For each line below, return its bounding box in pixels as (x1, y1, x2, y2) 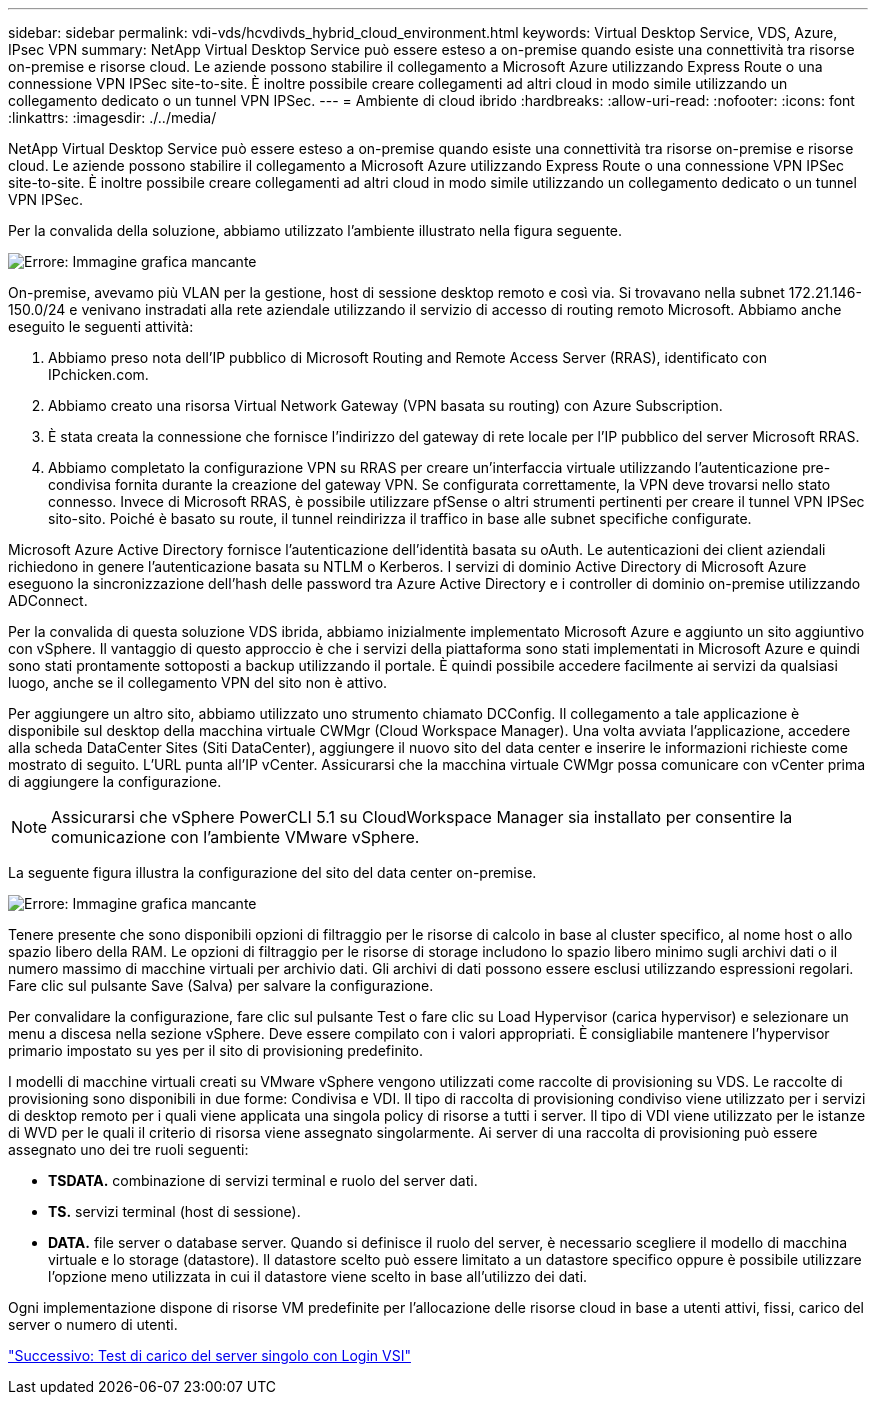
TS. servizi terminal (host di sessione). (48, 1203, 301, 1220)
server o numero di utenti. (8, 1316, 178, 1333)
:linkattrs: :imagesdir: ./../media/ (8, 109, 217, 126)
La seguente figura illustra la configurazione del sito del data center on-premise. (8, 864, 537, 881)
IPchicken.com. (48, 366, 149, 383)
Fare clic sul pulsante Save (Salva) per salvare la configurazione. (8, 977, 434, 994)
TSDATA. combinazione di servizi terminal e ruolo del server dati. (48, 1172, 478, 1189)
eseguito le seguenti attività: (8, 318, 194, 335)
